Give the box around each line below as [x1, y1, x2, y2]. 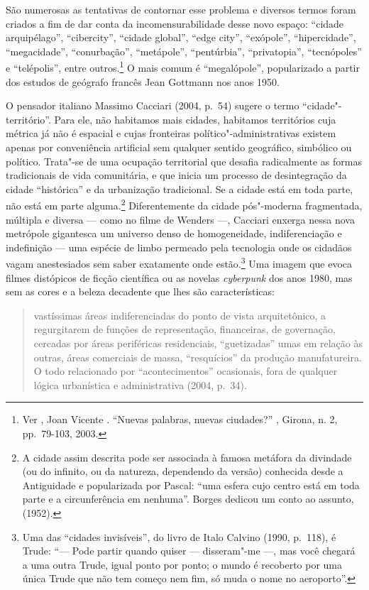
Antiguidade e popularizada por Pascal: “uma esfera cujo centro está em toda [22, 477, 360, 492]
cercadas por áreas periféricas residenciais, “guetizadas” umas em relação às [33, 336, 363, 351]
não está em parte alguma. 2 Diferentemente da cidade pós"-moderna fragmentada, [6, 196, 363, 213]
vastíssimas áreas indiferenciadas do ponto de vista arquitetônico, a [33, 307, 326, 322]
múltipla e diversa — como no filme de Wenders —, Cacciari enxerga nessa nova [6, 212, 355, 226]
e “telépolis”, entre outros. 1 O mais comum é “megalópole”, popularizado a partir [6, 58, 360, 75]
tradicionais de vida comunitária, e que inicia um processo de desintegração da [6, 168, 347, 182]
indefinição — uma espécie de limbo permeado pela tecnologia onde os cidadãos [6, 239, 352, 254]
